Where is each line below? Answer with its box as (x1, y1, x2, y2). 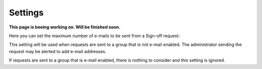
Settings (9, 7, 44, 18)
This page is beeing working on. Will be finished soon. (9, 24, 121, 30)
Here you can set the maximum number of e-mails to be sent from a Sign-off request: (9, 33, 180, 39)
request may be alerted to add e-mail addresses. (9, 48, 107, 54)
